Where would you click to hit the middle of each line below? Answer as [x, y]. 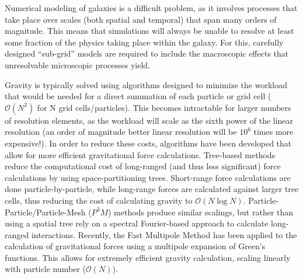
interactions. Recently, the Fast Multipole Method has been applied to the [164, 234]
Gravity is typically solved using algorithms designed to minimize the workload [146, 84]
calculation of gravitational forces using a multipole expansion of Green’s [135, 246]
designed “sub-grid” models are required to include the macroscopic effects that [147, 53]
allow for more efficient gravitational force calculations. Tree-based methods [140, 154]
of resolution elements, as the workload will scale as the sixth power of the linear [149, 120]
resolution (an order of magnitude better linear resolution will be [121, 132]
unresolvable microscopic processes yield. [77, 64]
